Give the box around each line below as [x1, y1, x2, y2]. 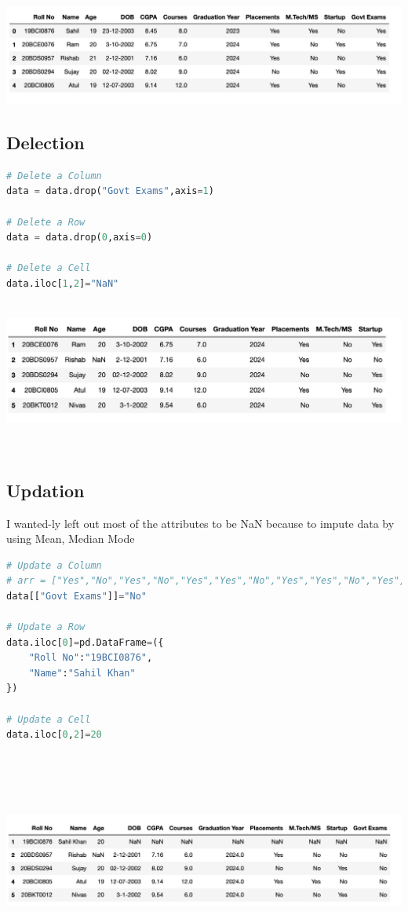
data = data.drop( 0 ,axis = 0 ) [6, 232, 153, 244]
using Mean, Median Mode [6, 530, 135, 547]
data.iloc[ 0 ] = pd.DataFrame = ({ [6, 636, 164, 648]
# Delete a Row [6, 216, 86, 228]
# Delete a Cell [6, 262, 91, 274]
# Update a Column [6, 559, 102, 571]
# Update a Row [6, 621, 86, 633]
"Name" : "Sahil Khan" [28, 667, 136, 679]
